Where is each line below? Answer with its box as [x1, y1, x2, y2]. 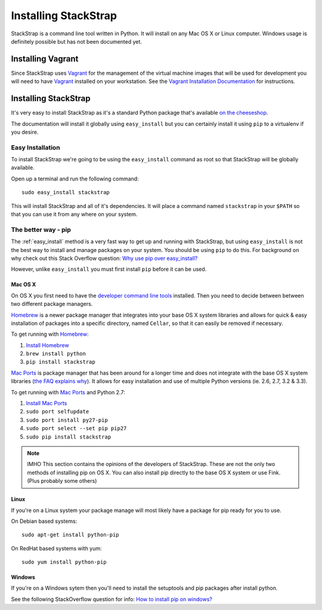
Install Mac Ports [26, 400, 67, 407]
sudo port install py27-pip [26, 416, 109, 424]
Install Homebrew [26, 341, 69, 349]
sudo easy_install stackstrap [21, 189, 110, 196]
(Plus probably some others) [27, 477, 97, 485]
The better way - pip [11, 225, 72, 234]
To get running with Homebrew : [11, 330, 89, 338]
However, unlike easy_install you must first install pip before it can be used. [11, 266, 207, 273]
